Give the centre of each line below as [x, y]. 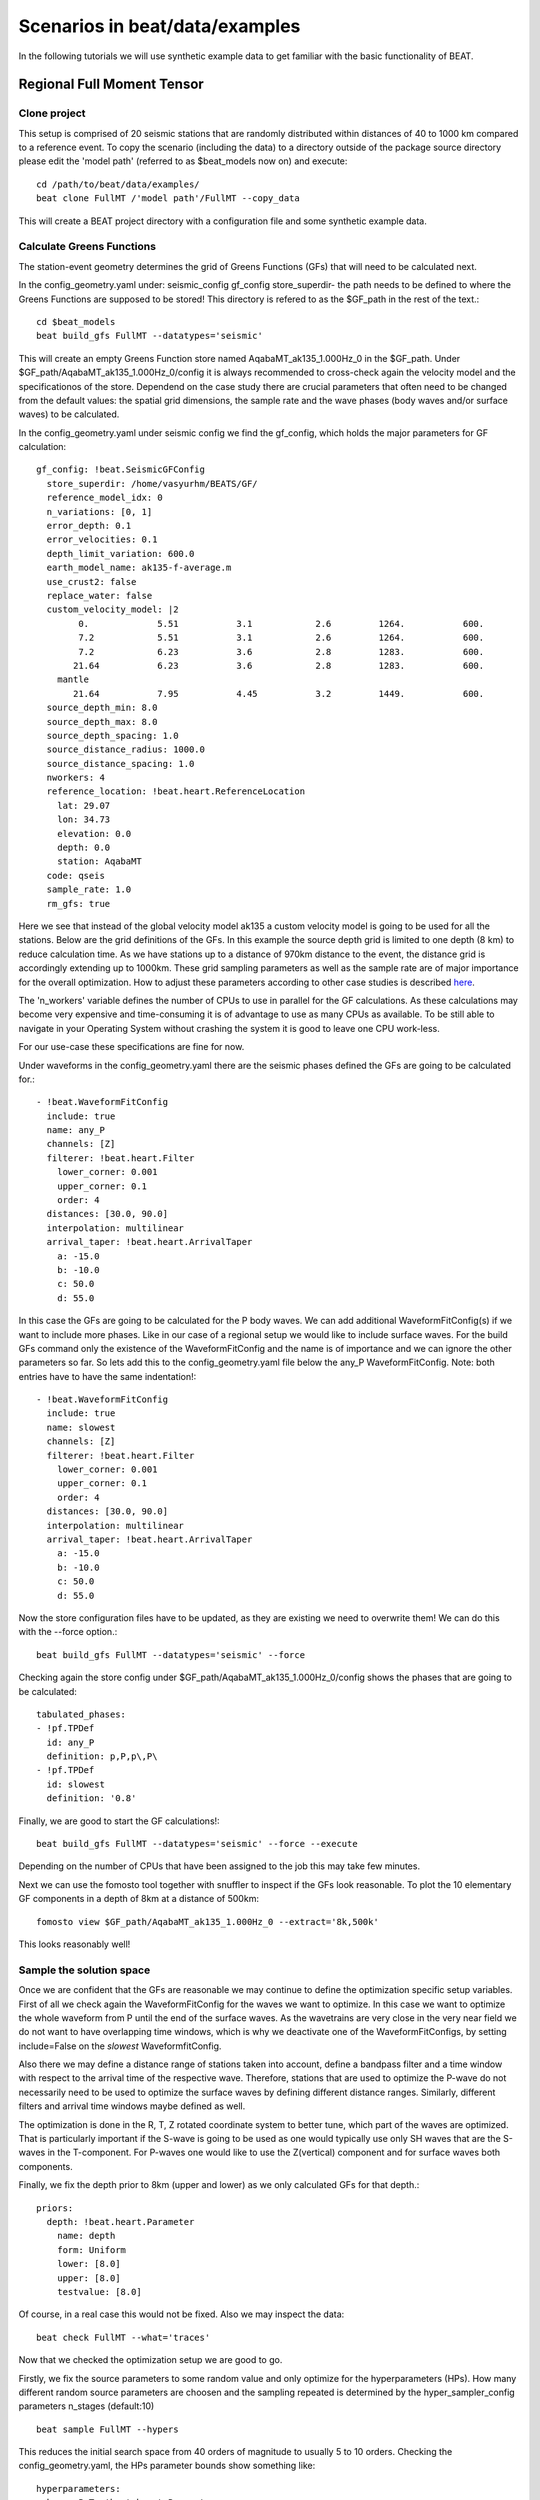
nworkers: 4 [75, 778]
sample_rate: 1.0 [89, 889]
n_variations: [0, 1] [99, 511]
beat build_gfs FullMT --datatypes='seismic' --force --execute [197, 1844]
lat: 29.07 [83, 805]
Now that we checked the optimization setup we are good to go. [150, 2360]
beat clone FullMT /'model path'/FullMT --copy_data [168, 198]
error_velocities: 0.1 [102, 539]
